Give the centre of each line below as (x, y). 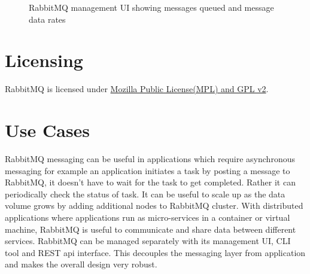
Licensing (44, 60)
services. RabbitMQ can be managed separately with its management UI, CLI (148, 241)
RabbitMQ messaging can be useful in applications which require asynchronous (150, 159)
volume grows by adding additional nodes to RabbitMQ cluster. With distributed (154, 205)
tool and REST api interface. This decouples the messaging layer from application (155, 252)
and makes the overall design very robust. (81, 264)
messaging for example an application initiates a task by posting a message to (148, 170)
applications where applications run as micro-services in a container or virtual (148, 217)
